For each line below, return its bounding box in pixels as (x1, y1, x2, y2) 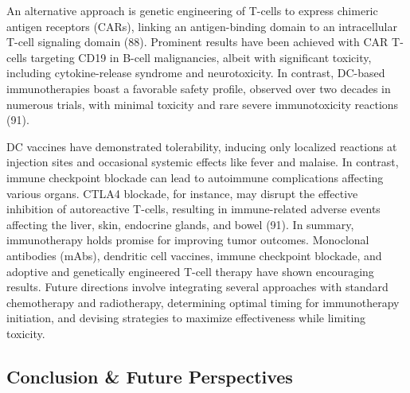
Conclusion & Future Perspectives (6, 364, 293, 388)
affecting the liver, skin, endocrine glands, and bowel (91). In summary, (6, 216, 354, 232)
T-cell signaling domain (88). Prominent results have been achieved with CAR (6, 33, 389, 50)
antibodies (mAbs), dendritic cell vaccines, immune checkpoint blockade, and (6, 247, 382, 263)
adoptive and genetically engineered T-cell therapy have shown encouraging (6, 263, 374, 279)
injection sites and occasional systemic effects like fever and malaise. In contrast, (6, 154, 399, 170)
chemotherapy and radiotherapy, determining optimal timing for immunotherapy (6, 294, 400, 310)
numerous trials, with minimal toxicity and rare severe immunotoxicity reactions (6, 95, 399, 112)
